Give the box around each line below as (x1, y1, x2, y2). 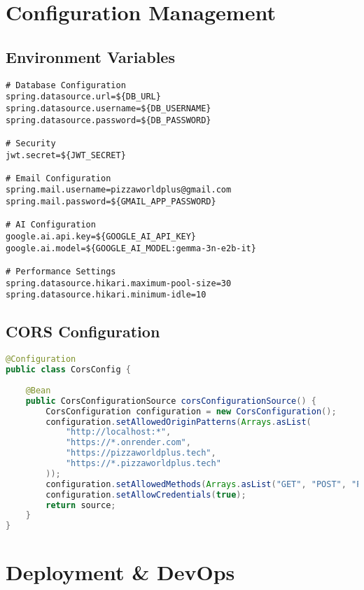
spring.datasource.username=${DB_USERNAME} (6, 103, 211, 113)
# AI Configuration (6, 220, 96, 230)
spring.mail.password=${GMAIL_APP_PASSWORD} (6, 197, 216, 207)
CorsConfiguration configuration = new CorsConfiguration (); (45, 406, 337, 416)
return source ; (45, 500, 116, 510)
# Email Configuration (6, 173, 111, 183)
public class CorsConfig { (6, 365, 131, 375)
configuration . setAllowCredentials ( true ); (45, 489, 246, 500)
